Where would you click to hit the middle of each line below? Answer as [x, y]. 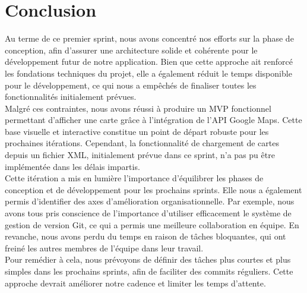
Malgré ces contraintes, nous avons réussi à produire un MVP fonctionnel [138, 108]
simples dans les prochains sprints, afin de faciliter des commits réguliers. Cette [149, 271]
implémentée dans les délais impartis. [72, 166]
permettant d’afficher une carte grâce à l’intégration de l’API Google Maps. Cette [153, 120]
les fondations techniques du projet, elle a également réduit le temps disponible [148, 73]
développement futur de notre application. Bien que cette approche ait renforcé [149, 62]
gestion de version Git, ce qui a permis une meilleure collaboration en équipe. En [152, 224]
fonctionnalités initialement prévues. [71, 97]
